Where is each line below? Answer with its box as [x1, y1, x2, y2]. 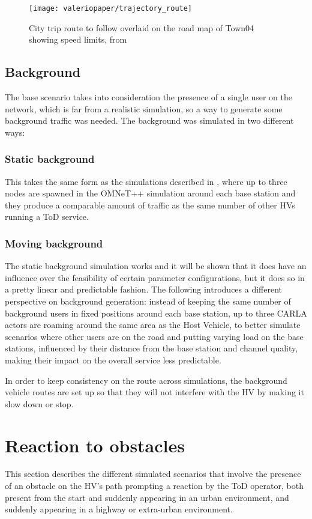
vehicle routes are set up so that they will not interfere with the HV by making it [5, 386, 304, 398]
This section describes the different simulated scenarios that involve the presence [5, 467, 301, 480]
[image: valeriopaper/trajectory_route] [29, 4, 193, 13]
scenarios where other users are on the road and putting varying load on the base [5, 330, 304, 342]
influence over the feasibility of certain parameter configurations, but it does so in [5, 271, 305, 284]
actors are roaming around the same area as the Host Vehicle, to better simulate [5, 318, 301, 331]
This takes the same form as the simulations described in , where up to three [5, 175, 287, 187]
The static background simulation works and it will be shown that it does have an [5, 259, 307, 272]
